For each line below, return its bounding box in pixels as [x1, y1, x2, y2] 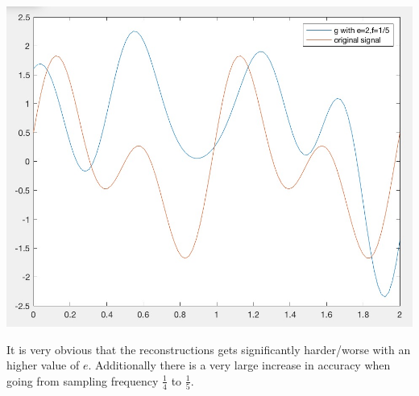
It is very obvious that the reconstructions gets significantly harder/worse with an [6, 340, 411, 357]
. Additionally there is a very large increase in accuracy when [88, 357, 391, 373]
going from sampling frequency [6, 372, 159, 389]
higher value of [6, 357, 80, 373]
